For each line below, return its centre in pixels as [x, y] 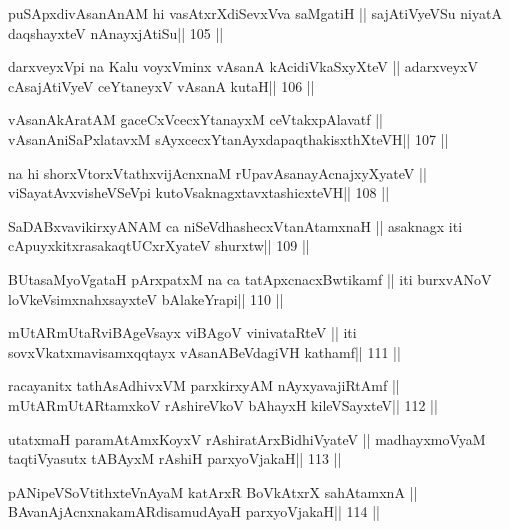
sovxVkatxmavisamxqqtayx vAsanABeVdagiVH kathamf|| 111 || [204, 351]
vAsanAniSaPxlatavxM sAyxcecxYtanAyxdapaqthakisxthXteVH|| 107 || [228, 138]
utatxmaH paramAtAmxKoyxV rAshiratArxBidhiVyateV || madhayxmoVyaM [247, 438]
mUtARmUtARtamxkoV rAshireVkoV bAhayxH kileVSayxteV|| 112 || [223, 404]
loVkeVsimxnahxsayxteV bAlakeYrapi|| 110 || [146, 298]
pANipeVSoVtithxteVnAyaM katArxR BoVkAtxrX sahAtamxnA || [213, 491]
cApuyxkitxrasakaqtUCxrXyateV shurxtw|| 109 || [159, 245]
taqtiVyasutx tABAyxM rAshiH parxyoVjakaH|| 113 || [175, 458]
